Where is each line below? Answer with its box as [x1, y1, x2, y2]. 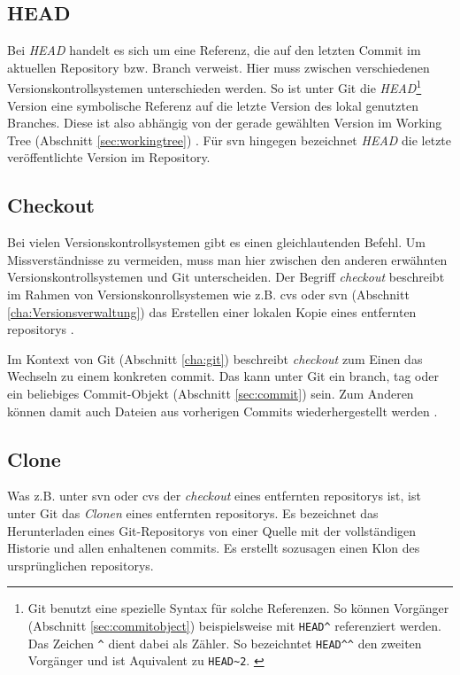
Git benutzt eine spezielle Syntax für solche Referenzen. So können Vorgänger [27, 599, 449, 617]
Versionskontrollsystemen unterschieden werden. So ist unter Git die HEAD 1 [7, 76, 422, 97]
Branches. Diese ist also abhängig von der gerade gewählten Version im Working [7, 113, 442, 132]
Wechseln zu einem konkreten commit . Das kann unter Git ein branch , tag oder [7, 367, 439, 385]
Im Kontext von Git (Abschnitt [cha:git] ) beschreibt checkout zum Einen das [7, 349, 423, 368]
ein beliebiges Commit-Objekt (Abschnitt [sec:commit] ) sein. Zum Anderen [7, 384, 414, 402]
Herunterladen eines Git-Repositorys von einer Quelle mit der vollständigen [7, 521, 417, 539]
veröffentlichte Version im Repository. [7, 148, 211, 167]
